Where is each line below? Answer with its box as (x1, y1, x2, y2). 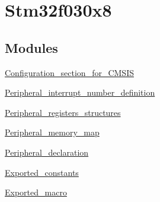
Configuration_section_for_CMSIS (5, 66, 134, 78)
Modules (5, 38, 58, 56)
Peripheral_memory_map (5, 126, 100, 138)
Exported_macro (5, 186, 67, 198)
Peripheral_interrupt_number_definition (5, 86, 155, 99)
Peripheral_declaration (5, 146, 89, 158)
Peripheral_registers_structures (5, 106, 121, 118)
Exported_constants (5, 166, 79, 178)
